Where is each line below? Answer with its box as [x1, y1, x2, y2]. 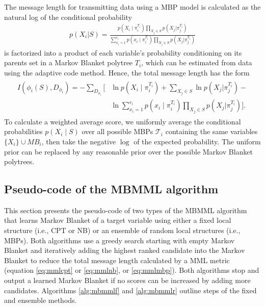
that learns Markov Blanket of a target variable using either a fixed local [4, 215, 231, 225]
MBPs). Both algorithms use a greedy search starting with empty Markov [4, 235, 235, 245]
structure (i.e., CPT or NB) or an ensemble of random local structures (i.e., [4, 225, 241, 236]
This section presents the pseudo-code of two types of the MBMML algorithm [4, 204, 247, 215]
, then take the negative [41, 136, 116, 146]
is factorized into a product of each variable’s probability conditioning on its [4, 47, 242, 58]
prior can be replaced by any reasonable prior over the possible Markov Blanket [4, 146, 253, 157]
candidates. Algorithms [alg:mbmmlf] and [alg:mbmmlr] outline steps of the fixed [4, 285, 257, 295]
